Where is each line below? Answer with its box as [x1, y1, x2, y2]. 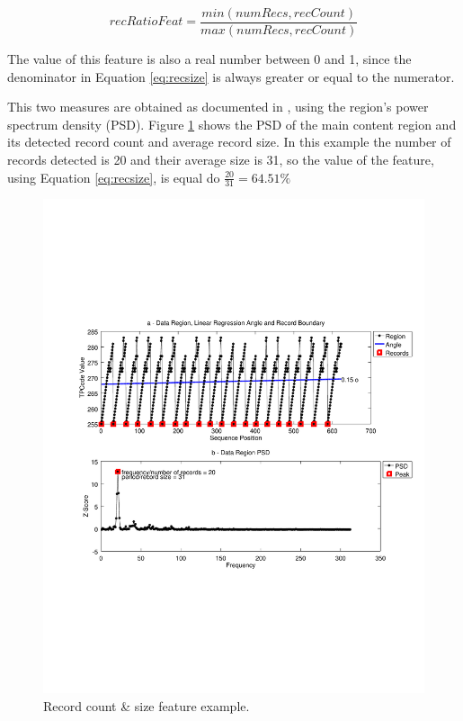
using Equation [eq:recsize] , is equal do [7, 167, 220, 186]
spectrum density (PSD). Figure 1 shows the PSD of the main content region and [7, 114, 457, 133]
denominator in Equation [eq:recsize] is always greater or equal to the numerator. [7, 67, 455, 86]
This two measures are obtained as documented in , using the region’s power [7, 97, 429, 116]
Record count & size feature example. [43, 696, 250, 715]
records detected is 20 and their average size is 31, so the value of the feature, [7, 150, 434, 169]
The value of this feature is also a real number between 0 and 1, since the [7, 50, 412, 68]
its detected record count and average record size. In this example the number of [7, 132, 451, 151]
